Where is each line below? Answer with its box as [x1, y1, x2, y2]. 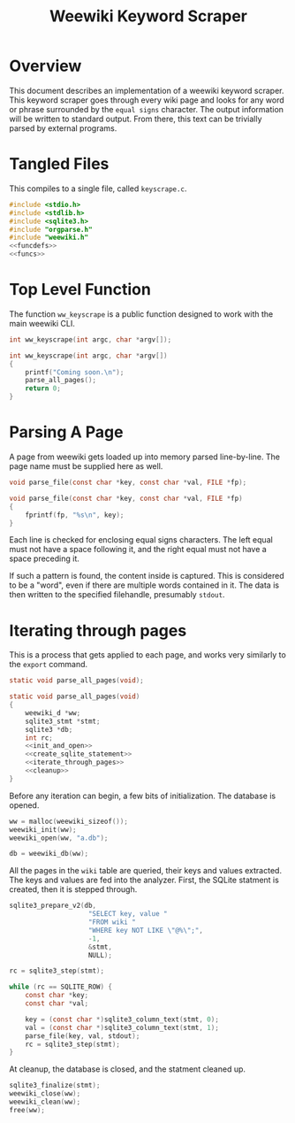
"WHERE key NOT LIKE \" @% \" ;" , [87, 926, 203, 935]
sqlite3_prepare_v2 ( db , [9, 901, 97, 911]
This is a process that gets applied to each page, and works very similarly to [9, 650, 287, 660]
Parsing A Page [9, 422, 124, 442]
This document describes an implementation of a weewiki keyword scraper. [9, 85, 284, 96]
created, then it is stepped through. [9, 884, 138, 895]
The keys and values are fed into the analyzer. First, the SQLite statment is [9, 874, 280, 886]
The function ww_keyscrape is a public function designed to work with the [9, 308, 274, 319]
